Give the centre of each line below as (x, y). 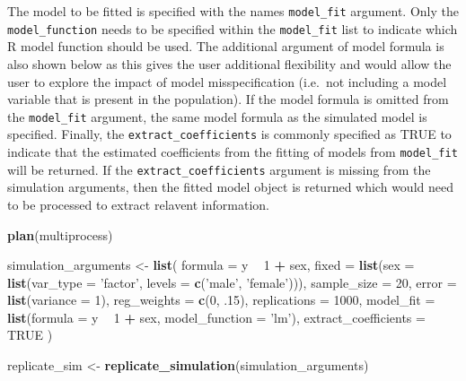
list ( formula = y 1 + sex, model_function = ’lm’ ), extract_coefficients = (216, 317)
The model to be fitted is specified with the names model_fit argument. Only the (233, 11)
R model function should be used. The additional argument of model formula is (226, 46)
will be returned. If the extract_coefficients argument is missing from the (219, 169)
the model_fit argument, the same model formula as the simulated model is (217, 116)
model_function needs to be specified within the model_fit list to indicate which (233, 28)
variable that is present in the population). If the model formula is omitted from (228, 99)
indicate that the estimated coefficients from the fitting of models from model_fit (233, 152)
